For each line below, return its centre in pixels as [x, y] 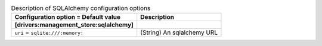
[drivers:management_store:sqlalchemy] [74, 25]
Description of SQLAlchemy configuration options [81, 8]
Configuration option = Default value [68, 17]
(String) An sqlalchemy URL [179, 32]
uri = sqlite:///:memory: [49, 32]
